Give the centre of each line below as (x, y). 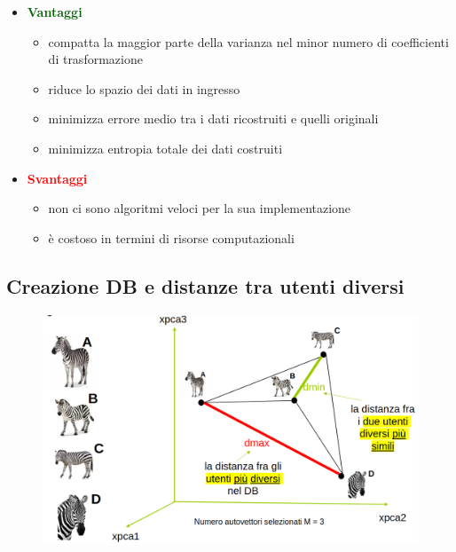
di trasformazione (95, 59)
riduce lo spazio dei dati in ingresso (144, 88)
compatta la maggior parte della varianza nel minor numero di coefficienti (248, 41)
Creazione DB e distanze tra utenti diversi (205, 285)
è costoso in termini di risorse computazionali (171, 237)
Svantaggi (57, 178)
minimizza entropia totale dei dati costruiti (165, 148)
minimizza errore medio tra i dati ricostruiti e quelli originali (213, 118)
